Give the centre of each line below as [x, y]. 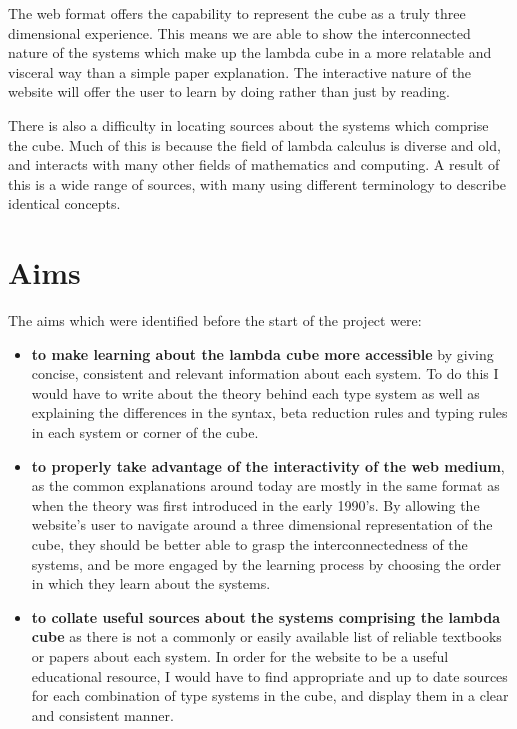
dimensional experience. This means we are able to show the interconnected [239, 32]
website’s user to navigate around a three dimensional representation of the [262, 524]
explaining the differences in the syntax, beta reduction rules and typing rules [269, 412]
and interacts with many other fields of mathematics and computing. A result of [254, 164]
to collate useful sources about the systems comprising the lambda [265, 616]
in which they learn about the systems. [151, 583]
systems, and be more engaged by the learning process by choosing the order [266, 563]
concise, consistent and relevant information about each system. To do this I [265, 373]
